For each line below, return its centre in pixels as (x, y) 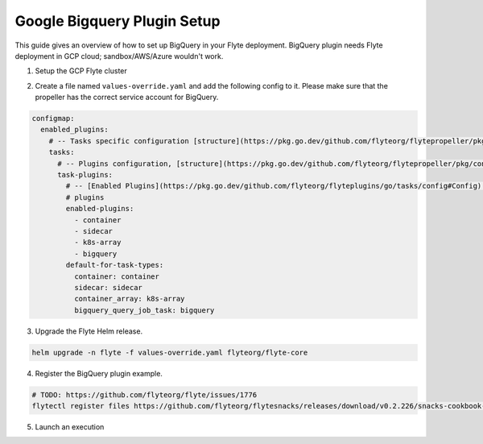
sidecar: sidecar (108, 287)
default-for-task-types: (115, 265)
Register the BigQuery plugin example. (99, 373)
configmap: (53, 118)
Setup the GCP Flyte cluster (81, 71)
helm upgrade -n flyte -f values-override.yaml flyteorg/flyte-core (170, 352)
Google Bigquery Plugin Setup (118, 21)
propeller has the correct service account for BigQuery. (127, 98)
